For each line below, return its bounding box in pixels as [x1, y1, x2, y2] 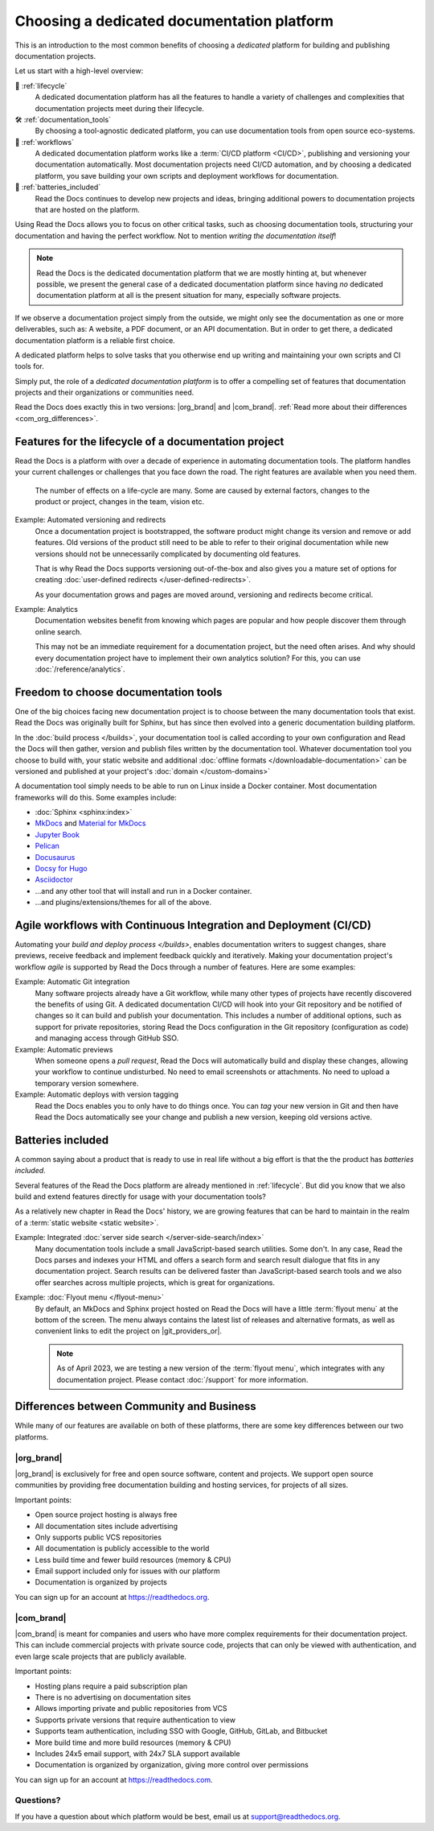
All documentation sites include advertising [35, 1521, 178, 1531]
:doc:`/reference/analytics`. [35, 664, 125, 674]
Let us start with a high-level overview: [14, 66, 144, 76]
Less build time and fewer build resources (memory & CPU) [35, 1555, 232, 1564]
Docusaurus [35, 852, 76, 862]
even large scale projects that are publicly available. [14, 1651, 186, 1661]
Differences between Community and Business [14, 1399, 256, 1413]
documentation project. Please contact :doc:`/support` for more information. [56, 1374, 309, 1384]
